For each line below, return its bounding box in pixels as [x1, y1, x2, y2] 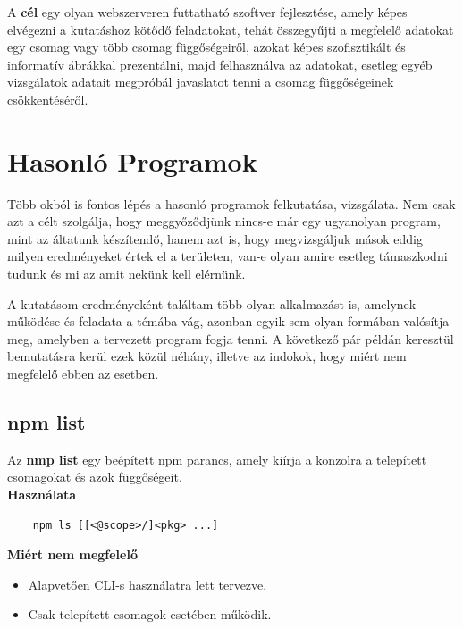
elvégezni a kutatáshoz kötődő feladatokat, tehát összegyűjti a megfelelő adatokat [7, 20, 454, 38]
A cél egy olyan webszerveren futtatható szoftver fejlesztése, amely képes [7, 3, 408, 21]
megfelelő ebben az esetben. [7, 365, 159, 383]
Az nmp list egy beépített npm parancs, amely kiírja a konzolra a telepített [7, 449, 427, 468]
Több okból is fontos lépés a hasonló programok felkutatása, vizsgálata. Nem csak [7, 194, 456, 213]
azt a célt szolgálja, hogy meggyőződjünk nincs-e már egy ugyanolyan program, [7, 212, 441, 231]
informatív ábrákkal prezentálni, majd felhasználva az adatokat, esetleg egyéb [7, 55, 433, 73]
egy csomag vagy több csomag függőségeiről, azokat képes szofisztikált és [7, 38, 406, 56]
